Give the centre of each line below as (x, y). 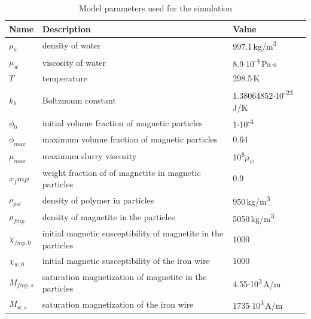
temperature (65, 78)
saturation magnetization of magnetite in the (124, 276)
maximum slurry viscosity (89, 156)
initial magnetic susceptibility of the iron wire (126, 261)
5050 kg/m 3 (254, 217)
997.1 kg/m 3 (255, 45)
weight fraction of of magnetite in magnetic (121, 172)
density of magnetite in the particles (109, 217)
